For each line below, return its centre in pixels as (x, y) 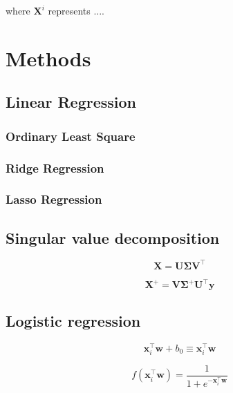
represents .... (76, 10)
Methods (48, 58)
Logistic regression (73, 320)
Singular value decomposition (113, 237)
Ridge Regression (55, 167)
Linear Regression (71, 102)
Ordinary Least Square (71, 136)
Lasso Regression (54, 199)
